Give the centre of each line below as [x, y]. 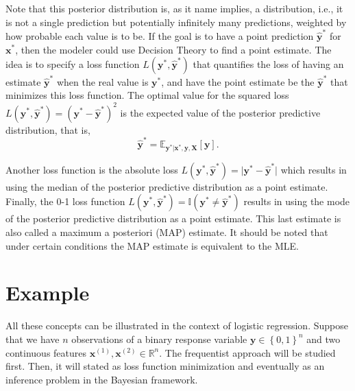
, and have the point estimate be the [238, 81]
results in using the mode [297, 201]
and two [323, 339]
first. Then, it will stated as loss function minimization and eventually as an [165, 366]
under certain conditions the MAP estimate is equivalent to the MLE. [152, 245]
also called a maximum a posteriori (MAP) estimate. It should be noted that [167, 232]
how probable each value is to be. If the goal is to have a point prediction [160, 35]
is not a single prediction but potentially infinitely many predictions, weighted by [176, 22]
